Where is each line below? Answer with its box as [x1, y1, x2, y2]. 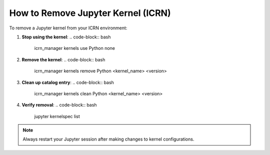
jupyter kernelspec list [34, 113, 80, 119]
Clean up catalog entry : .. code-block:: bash [21, 79, 114, 85]
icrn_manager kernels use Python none [34, 45, 115, 51]
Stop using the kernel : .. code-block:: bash [21, 34, 111, 40]
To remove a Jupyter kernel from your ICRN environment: [9, 25, 127, 31]
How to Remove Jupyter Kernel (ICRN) [9, 7, 171, 18]
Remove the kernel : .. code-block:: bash [21, 56, 105, 62]
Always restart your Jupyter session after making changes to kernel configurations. [22, 136, 194, 142]
